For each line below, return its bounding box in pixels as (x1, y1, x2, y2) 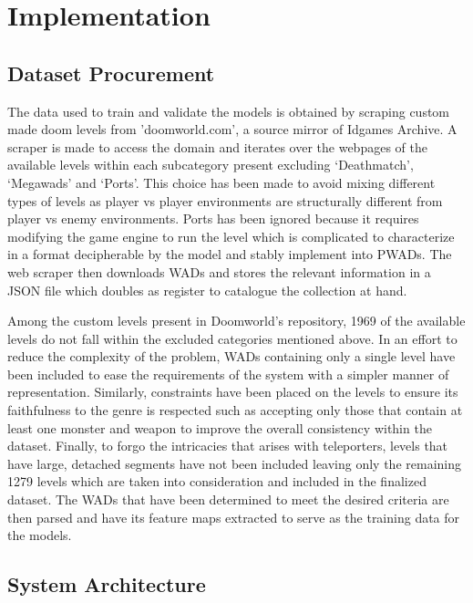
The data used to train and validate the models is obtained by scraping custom (7, 101, 450, 120)
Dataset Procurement (7, 58, 215, 87)
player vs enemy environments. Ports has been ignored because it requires (7, 209, 419, 228)
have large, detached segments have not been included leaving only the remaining (7, 453, 461, 473)
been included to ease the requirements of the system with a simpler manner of (7, 364, 449, 383)
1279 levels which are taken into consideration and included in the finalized (7, 472, 427, 491)
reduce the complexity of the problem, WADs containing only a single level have (7, 347, 456, 366)
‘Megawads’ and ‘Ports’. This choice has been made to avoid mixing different (7, 172, 436, 192)
